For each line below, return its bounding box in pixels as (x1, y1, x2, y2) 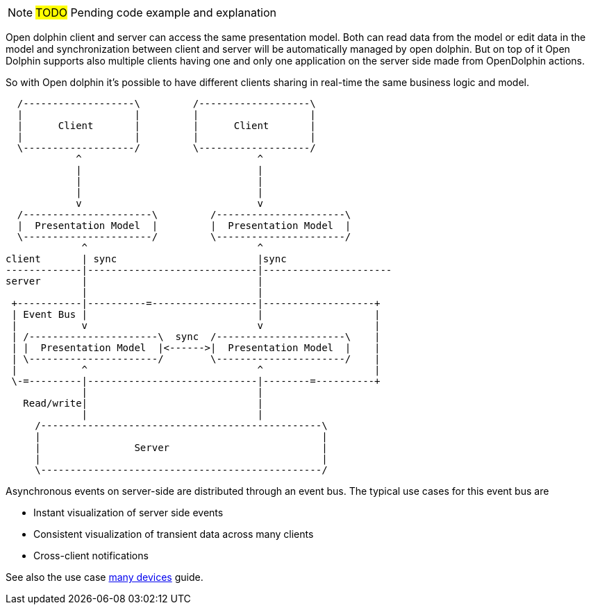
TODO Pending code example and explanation (35, 6, 277, 19)
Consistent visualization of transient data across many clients (33, 528, 314, 540)
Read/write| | (23, 398, 263, 409)
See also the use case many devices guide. (6, 571, 203, 583)
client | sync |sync (6, 253, 287, 264)
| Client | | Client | (17, 120, 316, 131)
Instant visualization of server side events (33, 507, 224, 518)
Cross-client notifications (33, 550, 149, 561)
